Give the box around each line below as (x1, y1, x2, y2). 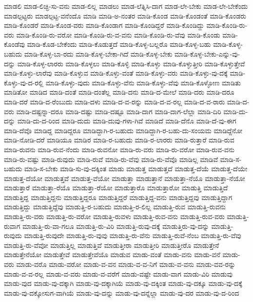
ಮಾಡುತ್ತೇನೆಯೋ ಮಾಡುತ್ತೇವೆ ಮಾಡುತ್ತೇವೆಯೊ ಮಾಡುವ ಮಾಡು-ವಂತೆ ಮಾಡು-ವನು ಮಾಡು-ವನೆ (4, 249, 220, 260)
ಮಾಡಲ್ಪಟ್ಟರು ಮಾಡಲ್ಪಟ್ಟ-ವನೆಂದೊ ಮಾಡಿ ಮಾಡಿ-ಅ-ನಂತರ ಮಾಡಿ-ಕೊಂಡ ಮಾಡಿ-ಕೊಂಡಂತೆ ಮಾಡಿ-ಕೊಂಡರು (4, 10, 247, 20)
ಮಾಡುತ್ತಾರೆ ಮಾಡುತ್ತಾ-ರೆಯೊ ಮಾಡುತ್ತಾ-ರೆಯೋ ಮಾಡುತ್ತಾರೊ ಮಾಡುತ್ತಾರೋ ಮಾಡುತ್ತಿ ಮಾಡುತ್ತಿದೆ (4, 182, 228, 193)
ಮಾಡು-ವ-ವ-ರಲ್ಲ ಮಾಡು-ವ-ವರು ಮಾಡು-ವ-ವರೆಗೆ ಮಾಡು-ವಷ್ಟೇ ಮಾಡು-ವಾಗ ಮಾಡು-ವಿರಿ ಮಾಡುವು (4, 268, 233, 279)
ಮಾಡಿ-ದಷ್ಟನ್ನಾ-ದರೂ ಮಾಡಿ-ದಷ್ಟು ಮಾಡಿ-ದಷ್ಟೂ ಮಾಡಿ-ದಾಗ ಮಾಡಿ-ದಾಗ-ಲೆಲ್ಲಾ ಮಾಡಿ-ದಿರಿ (16, 106, 221, 116)
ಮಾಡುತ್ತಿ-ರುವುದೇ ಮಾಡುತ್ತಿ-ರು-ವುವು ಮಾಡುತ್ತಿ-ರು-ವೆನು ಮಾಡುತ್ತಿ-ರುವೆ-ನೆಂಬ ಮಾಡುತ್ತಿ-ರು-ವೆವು (24, 230, 241, 241)
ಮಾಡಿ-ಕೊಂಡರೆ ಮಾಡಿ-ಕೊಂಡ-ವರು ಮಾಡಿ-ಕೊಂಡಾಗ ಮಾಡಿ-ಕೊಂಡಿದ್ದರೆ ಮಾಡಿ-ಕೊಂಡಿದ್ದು (4, 20, 204, 30)
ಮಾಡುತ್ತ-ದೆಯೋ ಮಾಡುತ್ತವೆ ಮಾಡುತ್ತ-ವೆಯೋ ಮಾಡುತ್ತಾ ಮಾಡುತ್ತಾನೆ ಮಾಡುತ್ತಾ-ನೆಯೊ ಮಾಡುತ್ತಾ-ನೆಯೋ (4, 173, 245, 183)
